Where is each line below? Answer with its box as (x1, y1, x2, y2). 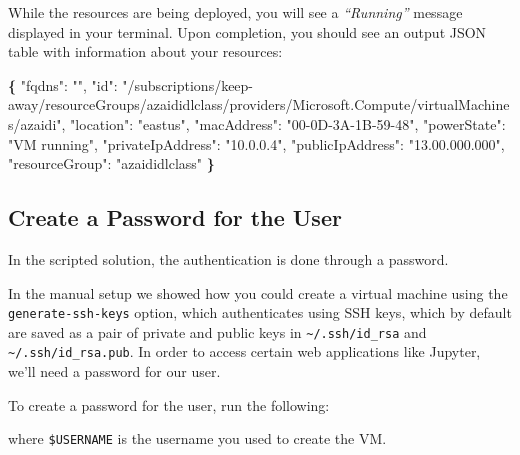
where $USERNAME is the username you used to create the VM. (8, 428, 387, 449)
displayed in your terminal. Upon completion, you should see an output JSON (8, 21, 487, 42)
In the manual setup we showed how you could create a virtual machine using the (8, 282, 508, 303)
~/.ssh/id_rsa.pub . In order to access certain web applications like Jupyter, (8, 341, 481, 362)
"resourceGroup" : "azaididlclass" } (8, 153, 215, 174)
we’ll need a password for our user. (8, 361, 221, 382)
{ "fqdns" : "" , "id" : (8, 74, 118, 95)
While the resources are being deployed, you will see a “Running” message (8, 2, 463, 22)
